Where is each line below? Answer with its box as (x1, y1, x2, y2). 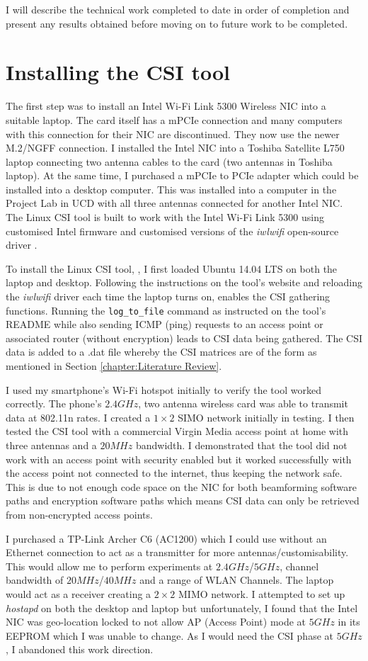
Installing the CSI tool (6, 57, 231, 86)
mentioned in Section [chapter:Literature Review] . (6, 358, 222, 373)
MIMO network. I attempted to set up (178, 586, 345, 601)
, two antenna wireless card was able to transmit (138, 396, 348, 411)
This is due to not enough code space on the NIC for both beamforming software (6, 479, 357, 494)
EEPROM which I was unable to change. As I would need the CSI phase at (6, 628, 333, 643)
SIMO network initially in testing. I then (178, 409, 355, 424)
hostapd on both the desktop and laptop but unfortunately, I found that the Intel (6, 600, 358, 615)
